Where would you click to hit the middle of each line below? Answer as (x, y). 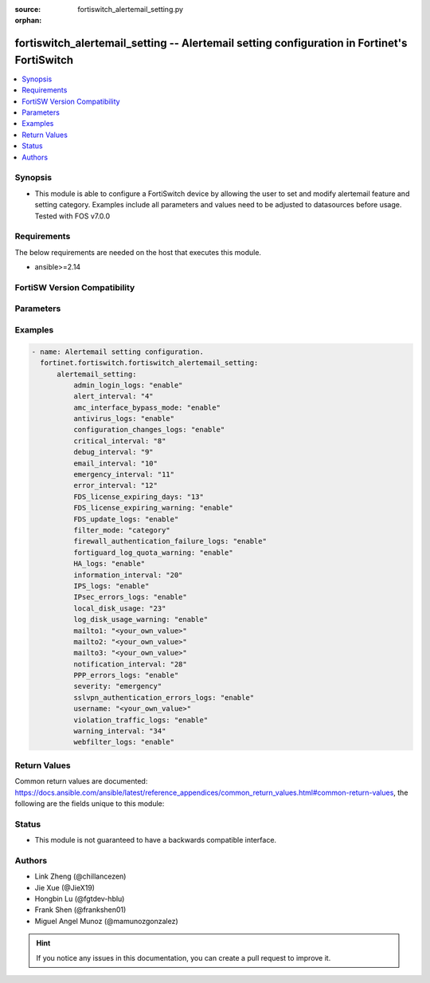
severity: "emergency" (117, 686)
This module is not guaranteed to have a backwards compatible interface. (156, 840)
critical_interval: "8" (119, 441)
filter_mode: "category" (121, 530)
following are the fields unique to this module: (90, 803)
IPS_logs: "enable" (111, 586)
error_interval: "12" (115, 486)
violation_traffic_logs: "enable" (141, 720)
